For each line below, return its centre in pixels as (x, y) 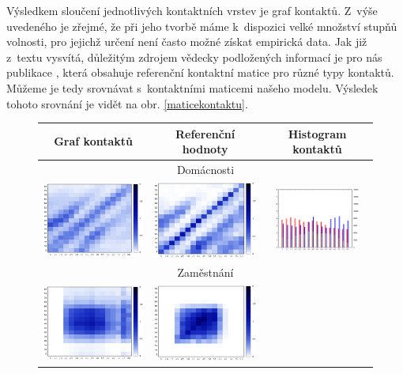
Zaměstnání (205, 272)
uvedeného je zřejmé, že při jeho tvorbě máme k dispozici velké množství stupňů (202, 26)
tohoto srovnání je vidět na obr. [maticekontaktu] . (127, 103)
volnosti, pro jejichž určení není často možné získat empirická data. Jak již (187, 42)
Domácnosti (205, 170)
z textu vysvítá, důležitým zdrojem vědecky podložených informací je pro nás (194, 57)
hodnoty (205, 149)
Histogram (317, 133)
